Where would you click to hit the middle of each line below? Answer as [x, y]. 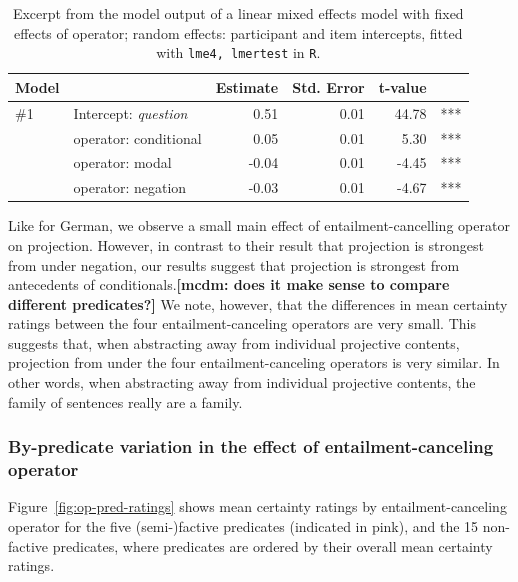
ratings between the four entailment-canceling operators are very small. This [242, 323]
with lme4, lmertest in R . [238, 52]
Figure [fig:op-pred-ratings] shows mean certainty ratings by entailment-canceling [257, 506]
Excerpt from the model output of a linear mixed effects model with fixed [238, 13]
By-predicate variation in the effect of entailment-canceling [251, 446]
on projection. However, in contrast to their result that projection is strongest [246, 244]
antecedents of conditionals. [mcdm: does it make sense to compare [229, 284]
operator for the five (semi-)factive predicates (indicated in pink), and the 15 [243, 525]
